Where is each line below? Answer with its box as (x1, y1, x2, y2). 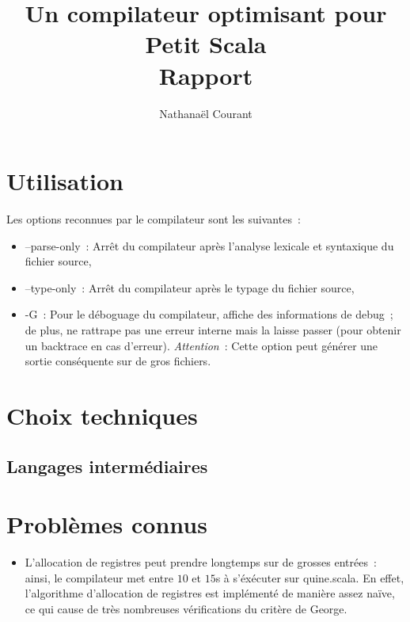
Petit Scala (145, 28, 267, 60)
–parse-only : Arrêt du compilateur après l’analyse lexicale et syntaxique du (25, 237, 394, 254)
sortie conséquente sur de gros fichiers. (25, 353, 211, 369)
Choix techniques (6, 399, 198, 431)
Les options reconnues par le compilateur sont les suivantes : (6, 211, 301, 227)
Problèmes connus (6, 508, 207, 540)
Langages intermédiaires (6, 453, 208, 478)
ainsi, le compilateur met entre (25, 569, 173, 586)
